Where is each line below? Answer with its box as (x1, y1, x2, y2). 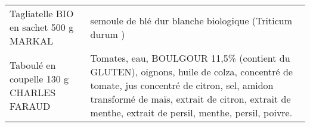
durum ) (90, 27, 125, 41)
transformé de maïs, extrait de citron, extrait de (90, 92, 291, 106)
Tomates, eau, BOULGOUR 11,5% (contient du (90, 51, 290, 65)
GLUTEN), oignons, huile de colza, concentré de (90, 65, 293, 78)
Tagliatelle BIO (10, 7, 74, 20)
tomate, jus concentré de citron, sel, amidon (90, 78, 274, 92)
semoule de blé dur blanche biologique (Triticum (90, 13, 292, 27)
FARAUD (10, 99, 51, 113)
